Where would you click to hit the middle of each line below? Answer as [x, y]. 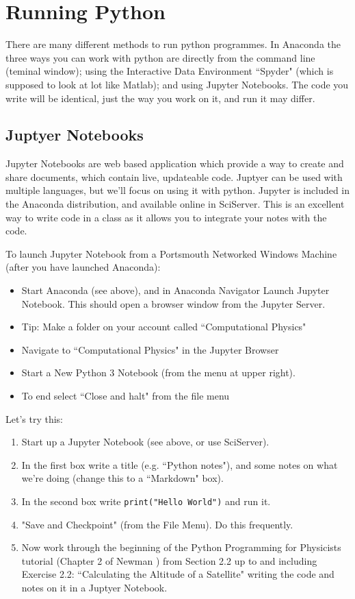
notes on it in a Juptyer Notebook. [94, 588]
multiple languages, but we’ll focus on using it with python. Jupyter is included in [178, 190]
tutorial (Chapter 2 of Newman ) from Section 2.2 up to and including [169, 560]
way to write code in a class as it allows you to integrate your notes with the [166, 217]
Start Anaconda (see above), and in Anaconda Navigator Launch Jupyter [175, 290]
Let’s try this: [34, 418]
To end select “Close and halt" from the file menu [126, 396]
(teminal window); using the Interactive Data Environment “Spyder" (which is [170, 71]
